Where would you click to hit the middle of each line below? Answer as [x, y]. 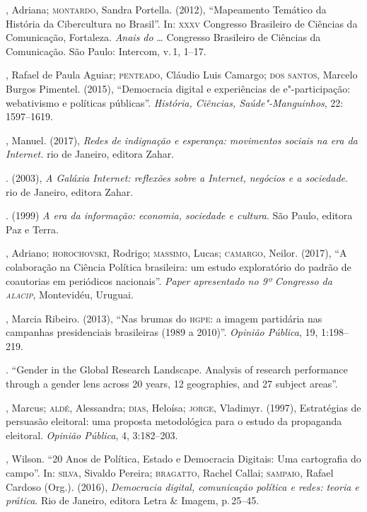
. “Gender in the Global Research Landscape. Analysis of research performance [177, 370]
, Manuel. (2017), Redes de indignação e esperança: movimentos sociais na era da [182, 140]
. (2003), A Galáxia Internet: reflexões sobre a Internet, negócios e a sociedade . [177, 177]
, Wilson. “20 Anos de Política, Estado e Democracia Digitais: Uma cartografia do [183, 459]
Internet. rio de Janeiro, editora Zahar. [90, 154]
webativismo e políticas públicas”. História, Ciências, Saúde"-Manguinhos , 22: [175, 102]
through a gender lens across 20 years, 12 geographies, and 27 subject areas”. [172, 384]
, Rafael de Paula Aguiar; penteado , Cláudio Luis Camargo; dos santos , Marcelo [182, 75]
